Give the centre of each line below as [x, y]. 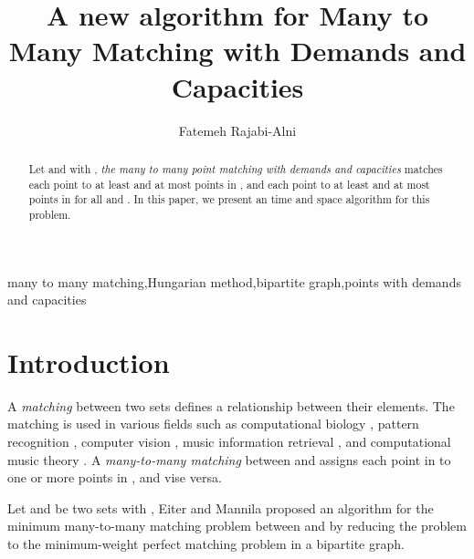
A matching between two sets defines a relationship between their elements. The [231, 405]
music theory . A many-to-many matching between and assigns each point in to [229, 459]
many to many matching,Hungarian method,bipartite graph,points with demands [234, 281]
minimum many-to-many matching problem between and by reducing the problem [237, 526]
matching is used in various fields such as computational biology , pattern [213, 424]
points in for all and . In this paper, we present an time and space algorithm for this [229, 199]
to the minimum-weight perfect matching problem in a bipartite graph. [206, 543]
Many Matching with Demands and [237, 51]
